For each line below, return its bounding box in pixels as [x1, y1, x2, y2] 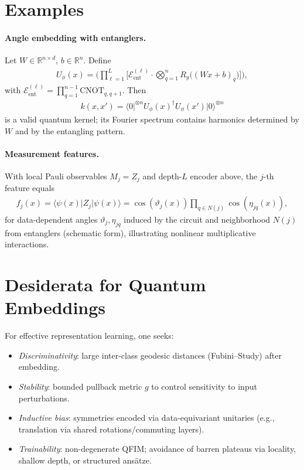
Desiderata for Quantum [5, 273, 206, 297]
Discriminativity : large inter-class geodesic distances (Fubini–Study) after [18, 349, 282, 361]
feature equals [5, 182, 54, 194]
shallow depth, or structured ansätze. [18, 454, 152, 466]
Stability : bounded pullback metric [18, 380, 142, 392]
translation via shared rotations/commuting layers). [18, 423, 204, 435]
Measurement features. [5, 147, 99, 159]
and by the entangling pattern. [15, 124, 125, 137]
